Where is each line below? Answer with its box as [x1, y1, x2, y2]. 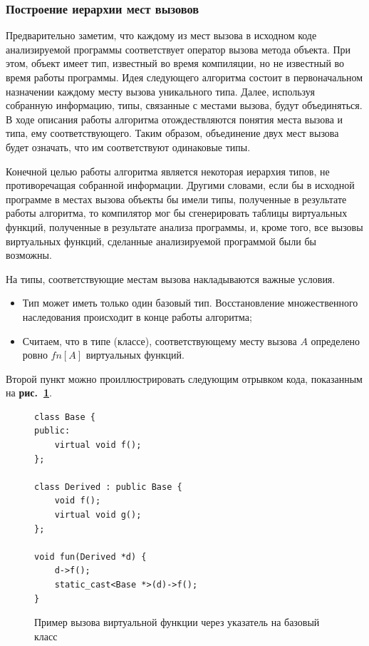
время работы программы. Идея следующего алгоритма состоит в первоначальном [6, 70, 363, 84]
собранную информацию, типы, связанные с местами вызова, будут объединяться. [6, 98, 363, 113]
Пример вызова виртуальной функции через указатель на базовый [34, 615, 320, 630]
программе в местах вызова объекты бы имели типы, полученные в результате [6, 191, 347, 206]
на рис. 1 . [6, 385, 52, 400]
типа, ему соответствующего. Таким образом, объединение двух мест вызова [6, 125, 339, 140]
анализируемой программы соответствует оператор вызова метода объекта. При [6, 41, 351, 56]
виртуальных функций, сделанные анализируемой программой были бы [6, 233, 316, 248]
